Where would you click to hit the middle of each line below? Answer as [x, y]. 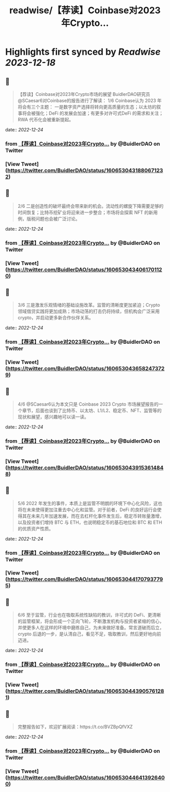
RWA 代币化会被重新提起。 [46, 119]
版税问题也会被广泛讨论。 [53, 219]
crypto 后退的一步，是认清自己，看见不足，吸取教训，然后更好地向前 [89, 634]
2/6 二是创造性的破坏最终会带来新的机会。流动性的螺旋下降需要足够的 [90, 206]
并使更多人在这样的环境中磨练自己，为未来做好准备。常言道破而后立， [91, 628]
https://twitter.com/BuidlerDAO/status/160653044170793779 [85, 580]
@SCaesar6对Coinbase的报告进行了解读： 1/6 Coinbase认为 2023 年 [90, 100]
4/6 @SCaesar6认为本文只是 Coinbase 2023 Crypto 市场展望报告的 [88, 404]
